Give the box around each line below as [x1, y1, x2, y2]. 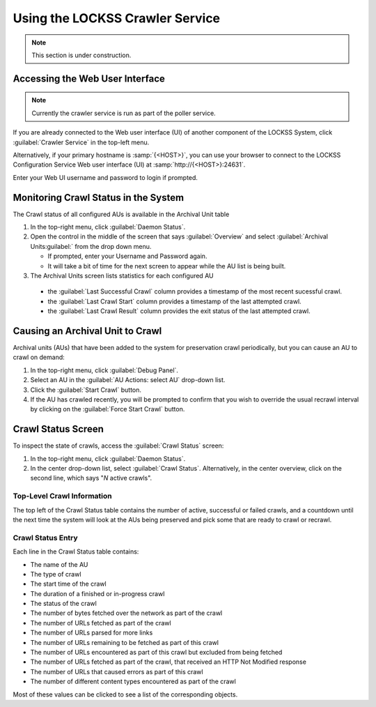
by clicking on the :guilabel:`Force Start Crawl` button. [30, 405, 185, 413]
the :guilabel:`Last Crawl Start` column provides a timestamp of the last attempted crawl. [47, 297, 302, 305]
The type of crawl [30, 570, 81, 578]
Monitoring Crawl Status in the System [13, 192, 185, 204]
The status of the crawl [30, 600, 97, 608]
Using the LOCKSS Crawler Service [13, 10, 221, 26]
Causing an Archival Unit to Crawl [13, 325, 162, 337]
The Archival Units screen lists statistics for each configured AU [30, 271, 214, 280]
